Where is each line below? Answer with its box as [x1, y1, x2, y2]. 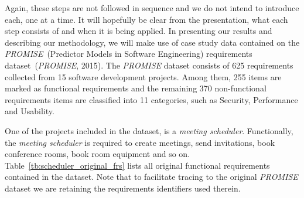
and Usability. [5, 105, 54, 117]
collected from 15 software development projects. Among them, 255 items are [5, 70, 282, 83]
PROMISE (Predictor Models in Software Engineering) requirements [5, 47, 252, 60]
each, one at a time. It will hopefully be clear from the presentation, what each [5, 13, 288, 25]
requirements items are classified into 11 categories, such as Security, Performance [5, 93, 298, 105]
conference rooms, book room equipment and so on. [5, 148, 190, 160]
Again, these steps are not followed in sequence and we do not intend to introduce [5, 2, 299, 13]
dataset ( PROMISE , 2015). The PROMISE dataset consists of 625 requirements [5, 59, 293, 71]
